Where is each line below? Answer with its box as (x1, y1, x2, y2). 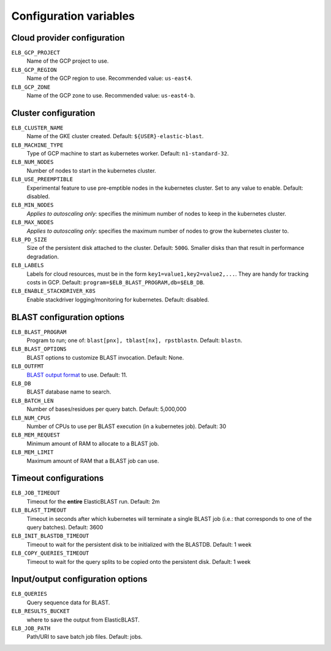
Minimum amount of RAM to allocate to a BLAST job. (26, 440, 159, 447)
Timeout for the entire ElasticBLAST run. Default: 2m (26, 497, 160, 505)
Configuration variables (11, 9, 135, 23)
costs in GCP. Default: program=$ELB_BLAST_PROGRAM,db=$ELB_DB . (26, 278, 205, 286)
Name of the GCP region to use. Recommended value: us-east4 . (26, 74, 192, 82)
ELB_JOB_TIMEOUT (11, 489, 61, 497)
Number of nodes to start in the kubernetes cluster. (26, 166, 156, 174)
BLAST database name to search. (26, 388, 112, 396)
